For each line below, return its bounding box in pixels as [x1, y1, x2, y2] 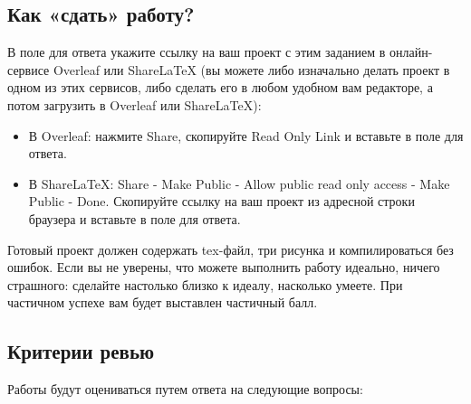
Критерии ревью [7, 337, 155, 365]
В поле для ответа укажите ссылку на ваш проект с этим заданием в [7, 42, 386, 61]
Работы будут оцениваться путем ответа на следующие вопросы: [7, 380, 363, 399]
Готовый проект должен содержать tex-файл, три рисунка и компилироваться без [7, 240, 454, 258]
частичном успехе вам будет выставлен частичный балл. [7, 293, 318, 312]
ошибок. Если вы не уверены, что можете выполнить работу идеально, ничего [7, 258, 440, 277]
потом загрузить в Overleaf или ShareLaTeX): [7, 95, 262, 114]
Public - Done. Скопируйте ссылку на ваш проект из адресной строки [28, 192, 415, 211]
